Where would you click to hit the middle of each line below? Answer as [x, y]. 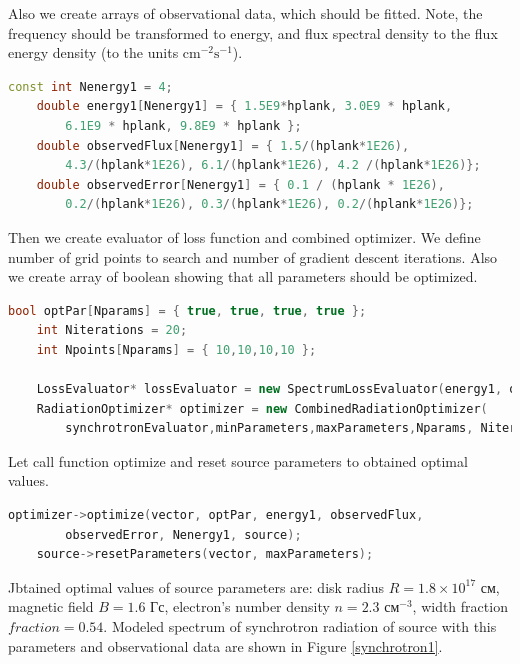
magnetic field [51, 606]
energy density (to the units [93, 52]
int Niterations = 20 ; [112, 330]
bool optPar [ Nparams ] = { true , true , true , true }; [187, 310]
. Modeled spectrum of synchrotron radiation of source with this [300, 626]
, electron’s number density [247, 606]
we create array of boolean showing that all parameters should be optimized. [243, 276]
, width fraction [460, 606]
